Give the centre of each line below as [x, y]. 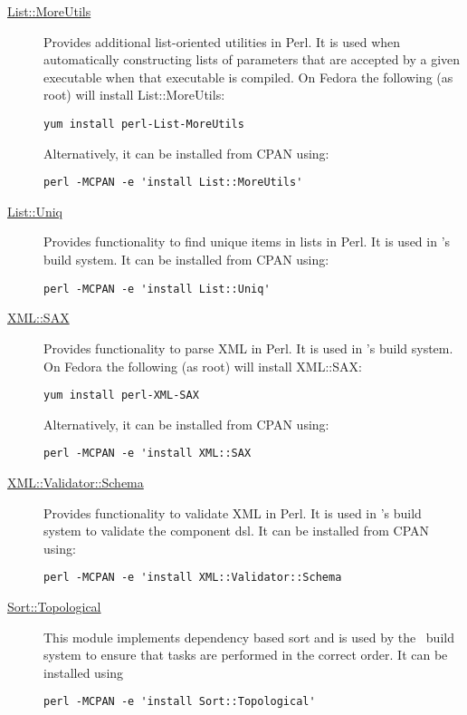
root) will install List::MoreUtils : [134, 95]
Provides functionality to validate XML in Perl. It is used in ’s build [233, 512]
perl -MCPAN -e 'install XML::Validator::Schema [193, 578]
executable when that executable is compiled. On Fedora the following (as [248, 77]
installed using [84, 672]
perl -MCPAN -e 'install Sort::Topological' [180, 702]
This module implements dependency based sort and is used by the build [249, 637]
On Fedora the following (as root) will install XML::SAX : [203, 366]
